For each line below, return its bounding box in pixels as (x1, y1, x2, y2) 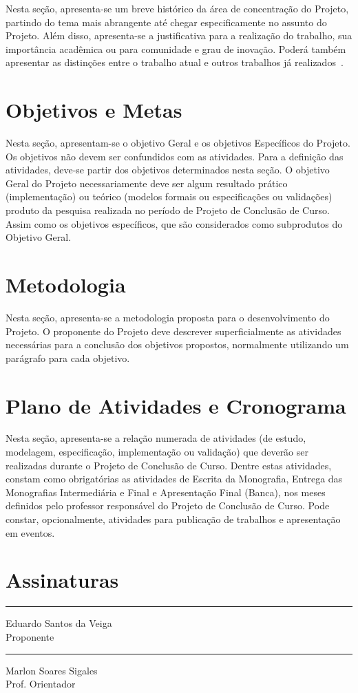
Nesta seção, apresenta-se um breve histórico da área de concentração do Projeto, (6, 1, 349, 15)
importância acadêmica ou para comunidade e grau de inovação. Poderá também (6, 41, 346, 56)
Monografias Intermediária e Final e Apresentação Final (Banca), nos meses (6, 484, 326, 499)
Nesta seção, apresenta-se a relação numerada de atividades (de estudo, (6, 431, 306, 445)
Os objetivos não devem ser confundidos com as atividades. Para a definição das (6, 149, 344, 163)
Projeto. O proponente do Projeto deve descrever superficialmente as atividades (6, 323, 341, 338)
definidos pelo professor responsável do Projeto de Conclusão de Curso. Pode (6, 498, 330, 513)
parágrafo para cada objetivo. (6, 350, 130, 365)
